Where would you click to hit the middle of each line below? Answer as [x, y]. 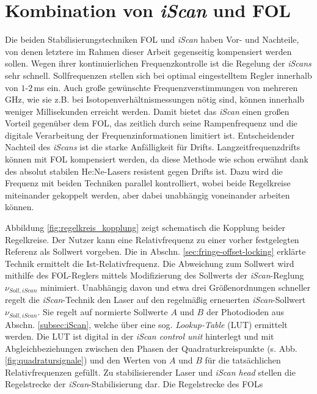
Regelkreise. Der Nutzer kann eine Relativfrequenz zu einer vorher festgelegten [152, 239]
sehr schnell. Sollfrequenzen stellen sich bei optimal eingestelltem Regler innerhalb [158, 75]
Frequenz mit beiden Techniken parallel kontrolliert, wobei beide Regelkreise [148, 183]
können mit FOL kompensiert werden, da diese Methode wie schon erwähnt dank [157, 159]
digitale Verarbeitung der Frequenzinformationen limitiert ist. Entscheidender [150, 135]
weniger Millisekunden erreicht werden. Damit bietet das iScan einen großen [147, 111]
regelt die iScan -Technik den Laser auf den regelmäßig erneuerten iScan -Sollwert [155, 300]
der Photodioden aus [245, 312]
